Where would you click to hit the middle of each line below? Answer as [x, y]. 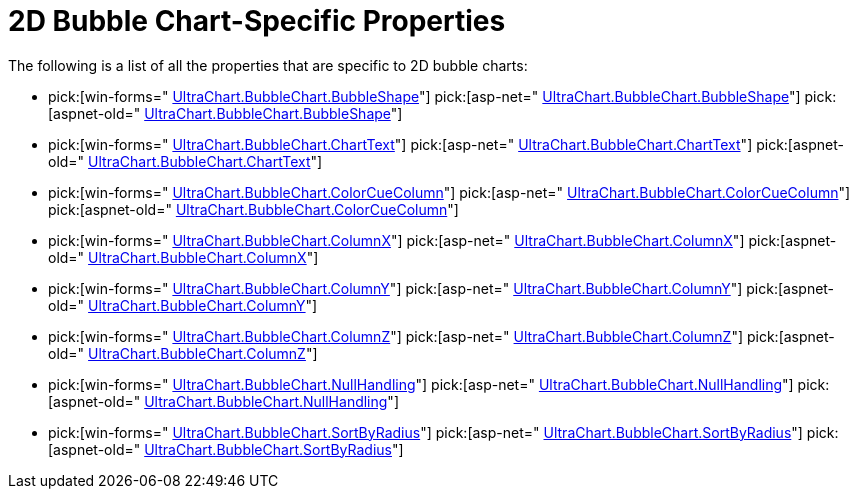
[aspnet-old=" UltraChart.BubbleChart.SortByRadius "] [226, 449]
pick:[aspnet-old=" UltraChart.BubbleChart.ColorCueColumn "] [253, 209]
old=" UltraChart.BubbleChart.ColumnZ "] [183, 353]
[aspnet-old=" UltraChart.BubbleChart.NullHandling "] [223, 401]
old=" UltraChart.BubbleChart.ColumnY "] [183, 305]
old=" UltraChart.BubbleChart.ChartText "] [185, 161]
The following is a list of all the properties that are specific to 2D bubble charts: [268, 65]
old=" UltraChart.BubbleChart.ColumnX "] [183, 257]
